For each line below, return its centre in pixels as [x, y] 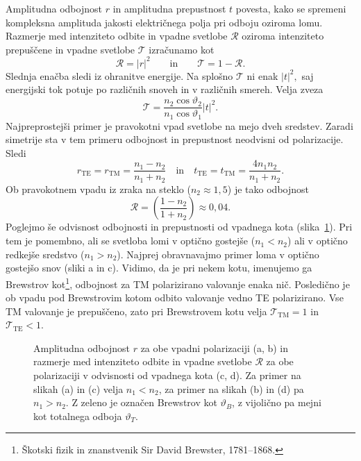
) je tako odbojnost [268, 188]
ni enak [262, 75]
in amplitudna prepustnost [169, 8]
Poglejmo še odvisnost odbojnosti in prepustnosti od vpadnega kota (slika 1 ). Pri [179, 227]
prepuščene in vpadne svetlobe [70, 49]
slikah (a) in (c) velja [78, 388]
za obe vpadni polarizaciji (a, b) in [215, 347]
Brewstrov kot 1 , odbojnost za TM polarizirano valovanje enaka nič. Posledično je [178, 283]
